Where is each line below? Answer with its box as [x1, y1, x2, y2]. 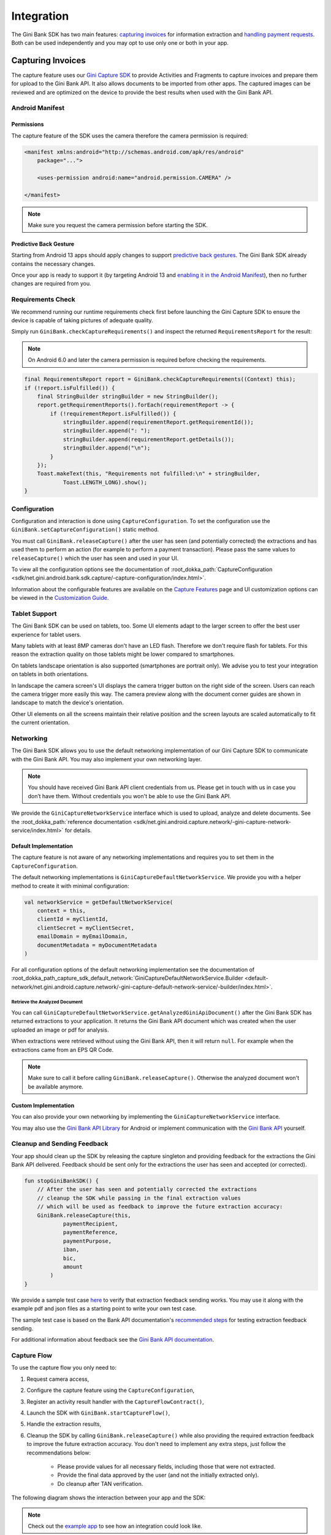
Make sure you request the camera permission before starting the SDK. [28, 221, 208, 228]
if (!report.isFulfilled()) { [24, 384, 115, 391]
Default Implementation [11, 842, 74, 850]
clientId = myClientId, [37, 915, 108, 923]
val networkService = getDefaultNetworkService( [24, 898, 173, 906]
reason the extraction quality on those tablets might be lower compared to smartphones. [11, 651, 235, 658]
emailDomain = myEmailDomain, [37, 933, 128, 940]
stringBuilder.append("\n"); [63, 445, 151, 451]
